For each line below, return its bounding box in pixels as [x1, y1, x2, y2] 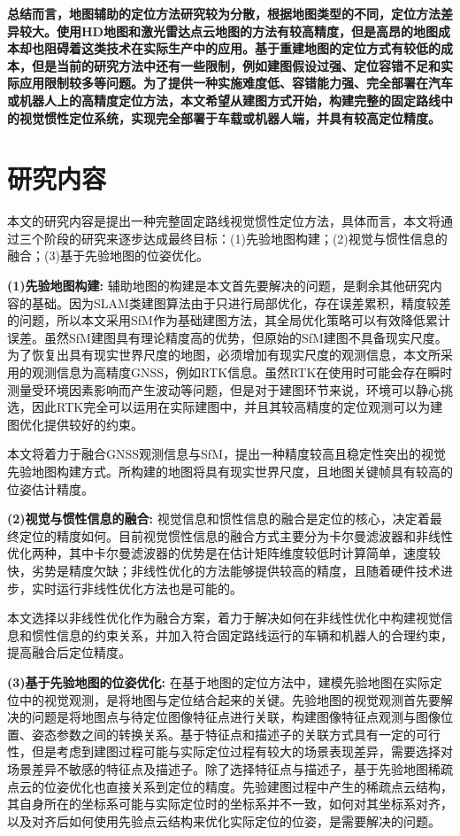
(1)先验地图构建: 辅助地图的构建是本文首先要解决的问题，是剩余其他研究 [7, 276, 430, 295]
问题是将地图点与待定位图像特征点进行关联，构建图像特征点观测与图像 [31, 708, 441, 726]
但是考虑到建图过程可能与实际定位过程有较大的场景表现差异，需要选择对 [31, 742, 453, 761]
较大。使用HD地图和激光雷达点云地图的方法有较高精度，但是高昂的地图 [19, 21, 438, 40]
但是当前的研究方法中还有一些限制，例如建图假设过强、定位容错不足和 [31, 56, 441, 74]
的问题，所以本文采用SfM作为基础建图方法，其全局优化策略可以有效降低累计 [7, 311, 450, 329]
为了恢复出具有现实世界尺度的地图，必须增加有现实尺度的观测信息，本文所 [7, 345, 441, 364]
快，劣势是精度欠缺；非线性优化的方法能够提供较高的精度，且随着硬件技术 [7, 561, 441, 579]
